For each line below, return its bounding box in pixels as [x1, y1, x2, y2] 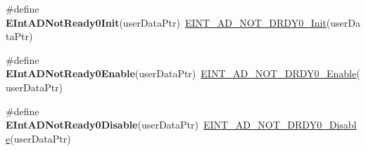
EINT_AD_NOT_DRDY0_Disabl [203, 117, 357, 132]
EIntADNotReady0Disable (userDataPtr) [6, 117, 198, 132]
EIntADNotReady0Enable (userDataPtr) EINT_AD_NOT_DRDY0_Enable [6, 66, 357, 81]
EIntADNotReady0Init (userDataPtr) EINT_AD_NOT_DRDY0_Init [6, 15, 327, 29]
